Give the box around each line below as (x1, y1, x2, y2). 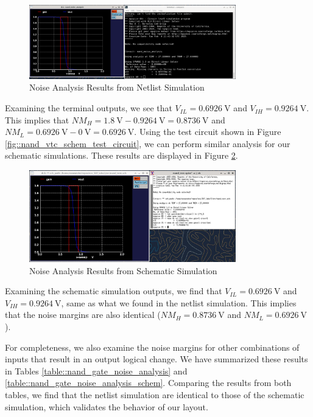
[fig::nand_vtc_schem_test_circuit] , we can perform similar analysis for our (5, 137, 290, 150)
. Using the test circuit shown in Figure (134, 125, 281, 138)
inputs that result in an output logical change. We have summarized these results (5, 353, 308, 365)
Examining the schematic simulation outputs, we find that (5, 284, 222, 297)
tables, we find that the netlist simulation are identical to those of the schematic (5, 388, 304, 401)
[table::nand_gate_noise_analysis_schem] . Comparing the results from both (5, 376, 292, 389)
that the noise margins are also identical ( (5, 308, 161, 321)
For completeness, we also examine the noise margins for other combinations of (5, 340, 300, 353)
